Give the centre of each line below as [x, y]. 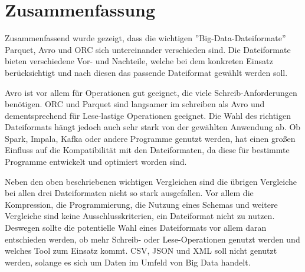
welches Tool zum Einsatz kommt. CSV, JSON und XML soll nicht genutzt [141, 251]
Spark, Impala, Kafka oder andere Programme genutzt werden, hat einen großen [150, 138]
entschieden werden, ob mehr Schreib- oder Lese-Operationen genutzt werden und [152, 239]
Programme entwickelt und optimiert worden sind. [96, 162]
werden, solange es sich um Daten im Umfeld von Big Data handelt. [128, 262]
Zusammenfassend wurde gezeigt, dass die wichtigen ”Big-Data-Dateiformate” [145, 38]
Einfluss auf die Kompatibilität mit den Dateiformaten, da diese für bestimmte [147, 150]
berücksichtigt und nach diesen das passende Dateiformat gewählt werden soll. [146, 72]
